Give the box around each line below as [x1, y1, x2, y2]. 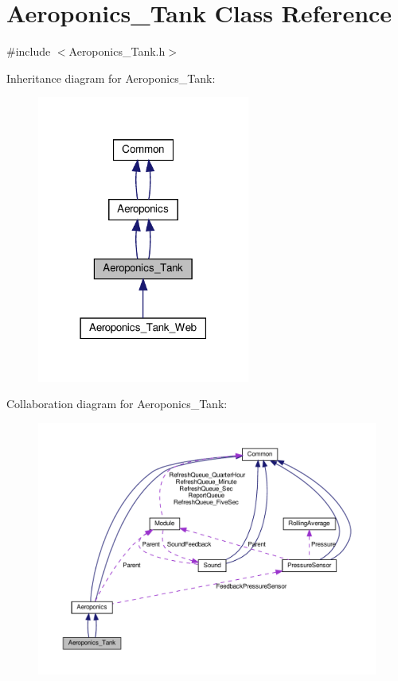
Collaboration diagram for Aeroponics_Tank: [6, 395, 228, 412]
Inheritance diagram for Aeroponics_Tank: [6, 69, 216, 86]
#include [6, 43, 51, 60]
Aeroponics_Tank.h [68, 43, 166, 60]
